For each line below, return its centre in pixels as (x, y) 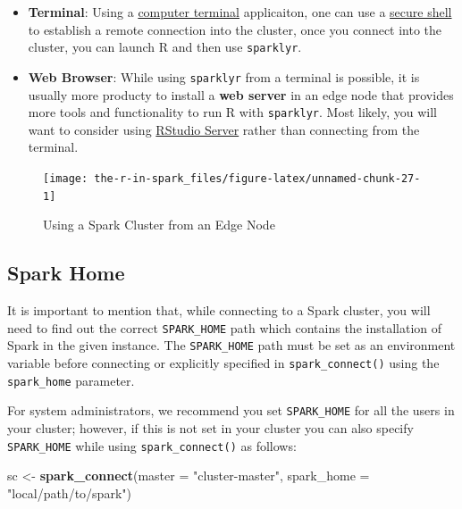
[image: (66, 178)
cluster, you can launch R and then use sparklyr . (165, 47)
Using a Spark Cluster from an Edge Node (159, 225)
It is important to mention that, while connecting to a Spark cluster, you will (219, 310)
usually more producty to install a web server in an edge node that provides (241, 94)
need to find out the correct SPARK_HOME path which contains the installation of (225, 327)
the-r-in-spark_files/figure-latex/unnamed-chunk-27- (257, 178)
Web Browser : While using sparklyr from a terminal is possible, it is (224, 76)
